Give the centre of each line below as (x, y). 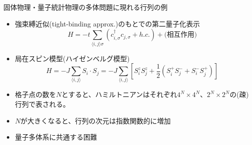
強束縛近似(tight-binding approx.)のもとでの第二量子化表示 (107, 23)
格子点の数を (35, 94)
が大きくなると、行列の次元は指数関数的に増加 (96, 120)
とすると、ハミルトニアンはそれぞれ (119, 94)
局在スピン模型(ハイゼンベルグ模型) (72, 58)
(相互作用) (181, 35)
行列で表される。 (42, 104)
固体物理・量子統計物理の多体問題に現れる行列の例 (85, 7)
